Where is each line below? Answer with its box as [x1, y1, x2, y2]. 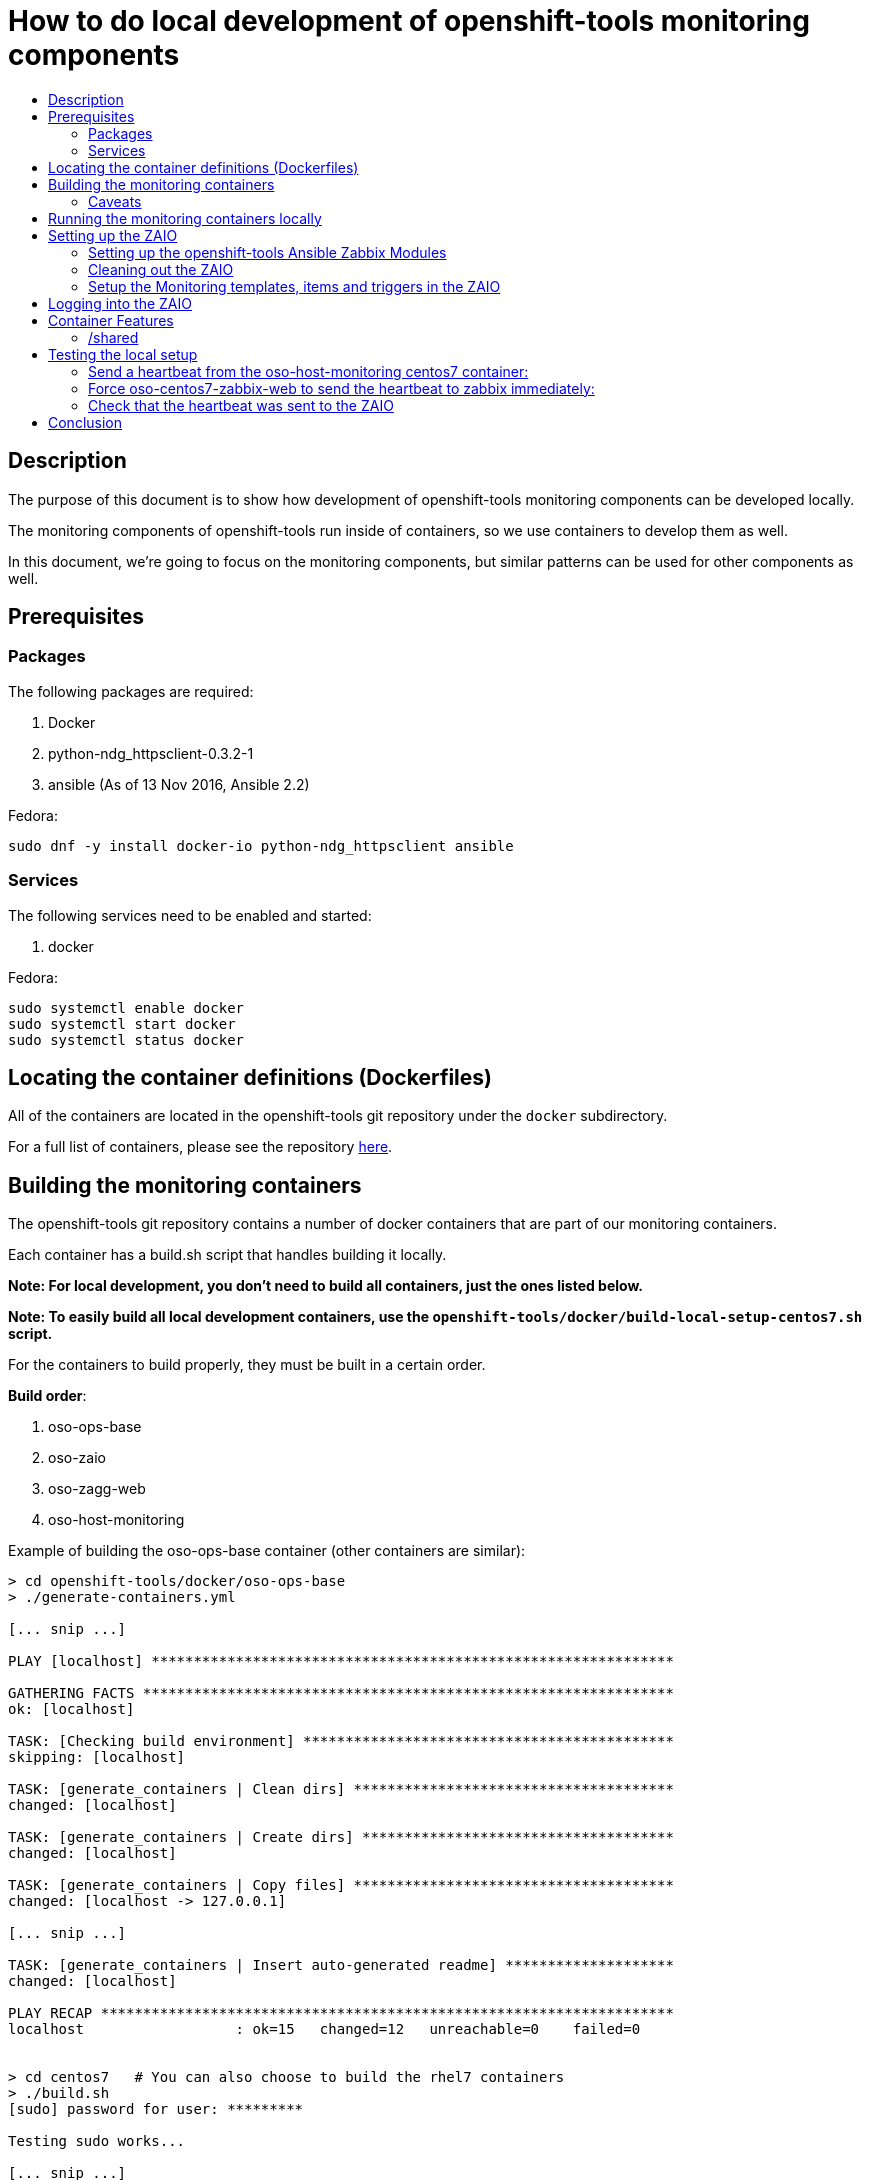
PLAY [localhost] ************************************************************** [8, 1653, 674, 1670]
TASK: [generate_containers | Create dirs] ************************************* [8, 1829, 674, 1846]
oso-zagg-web [48, 1480, 146, 1498]
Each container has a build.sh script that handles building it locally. [8, 1246, 447, 1264]
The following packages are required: [8, 682, 254, 700]
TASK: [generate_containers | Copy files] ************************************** [8, 1877, 674, 1894]
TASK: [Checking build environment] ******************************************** [8, 1733, 674, 1750]
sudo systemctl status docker [8, 1031, 245, 1048]
